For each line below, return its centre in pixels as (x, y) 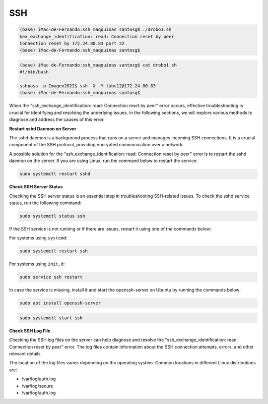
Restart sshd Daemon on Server (43, 128)
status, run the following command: (45, 203)
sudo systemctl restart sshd (55, 174)
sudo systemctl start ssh (51, 318)
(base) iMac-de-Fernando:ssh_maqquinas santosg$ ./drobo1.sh (96, 29)
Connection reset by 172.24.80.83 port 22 (72, 43)
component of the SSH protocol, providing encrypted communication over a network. (96, 145)
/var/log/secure (37, 386)
